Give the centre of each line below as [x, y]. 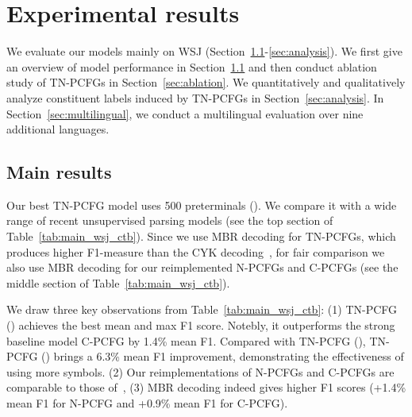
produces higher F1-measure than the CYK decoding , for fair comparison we [196, 251]
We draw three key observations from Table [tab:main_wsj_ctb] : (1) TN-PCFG [202, 309]
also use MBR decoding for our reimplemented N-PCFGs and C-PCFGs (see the [202, 267]
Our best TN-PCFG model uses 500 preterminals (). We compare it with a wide [202, 205]
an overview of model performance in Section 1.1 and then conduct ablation [192, 66]
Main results [59, 172]
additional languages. [58, 129]
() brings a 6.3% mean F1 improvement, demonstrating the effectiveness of [223, 356]
